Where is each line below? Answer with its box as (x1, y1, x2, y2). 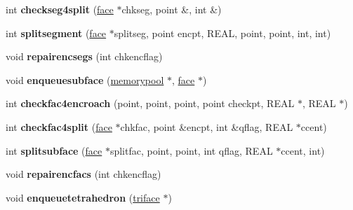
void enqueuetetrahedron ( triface (6, 190, 160, 204)
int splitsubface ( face (6, 143, 102, 157)
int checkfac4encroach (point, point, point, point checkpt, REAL (6, 96, 295, 111)
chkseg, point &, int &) (121, 2, 222, 16)
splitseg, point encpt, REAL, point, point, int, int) (114, 25, 331, 40)
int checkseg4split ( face (6, 2, 114, 16)
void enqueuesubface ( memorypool (6, 72, 164, 87)
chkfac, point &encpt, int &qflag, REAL (120, 119, 293, 134)
